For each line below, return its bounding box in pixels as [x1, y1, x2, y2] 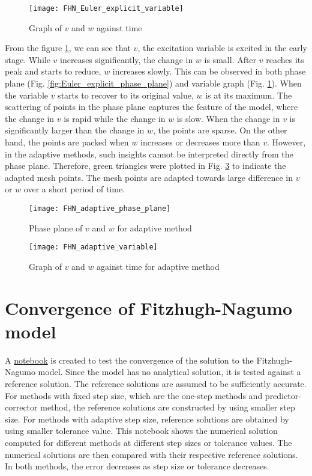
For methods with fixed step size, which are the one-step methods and [5, 389, 263, 401]
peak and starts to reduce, [5, 65, 101, 78]
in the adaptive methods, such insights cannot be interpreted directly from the [5, 147, 293, 160]
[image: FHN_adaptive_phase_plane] [29, 204, 171, 213]
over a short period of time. [23, 183, 125, 195]
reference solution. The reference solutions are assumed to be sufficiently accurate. [5, 377, 307, 389]
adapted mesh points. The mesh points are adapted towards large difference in [5, 171, 293, 183]
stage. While [5, 53, 50, 66]
